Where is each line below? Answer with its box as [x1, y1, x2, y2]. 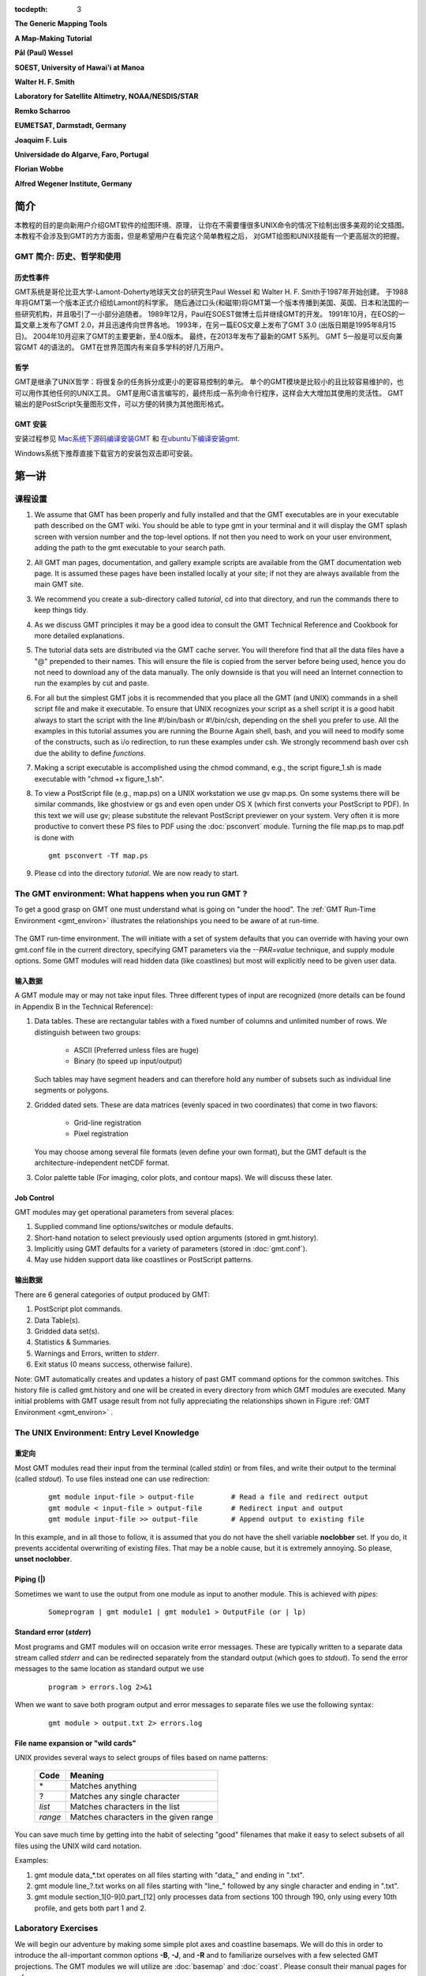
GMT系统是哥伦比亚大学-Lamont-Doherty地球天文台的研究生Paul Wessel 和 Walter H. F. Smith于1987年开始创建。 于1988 [14, 287, 409, 296]
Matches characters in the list [69, 1801, 181, 1812]
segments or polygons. [34, 1085, 110, 1095]
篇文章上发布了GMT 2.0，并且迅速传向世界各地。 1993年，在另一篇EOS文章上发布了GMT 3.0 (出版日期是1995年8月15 [14, 320, 396, 330]
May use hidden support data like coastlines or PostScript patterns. [34, 1255, 253, 1265]
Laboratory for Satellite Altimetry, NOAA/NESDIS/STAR [14, 92, 199, 101]
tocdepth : [14, 5, 48, 13]
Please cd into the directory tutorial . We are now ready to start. [34, 869, 240, 878]
